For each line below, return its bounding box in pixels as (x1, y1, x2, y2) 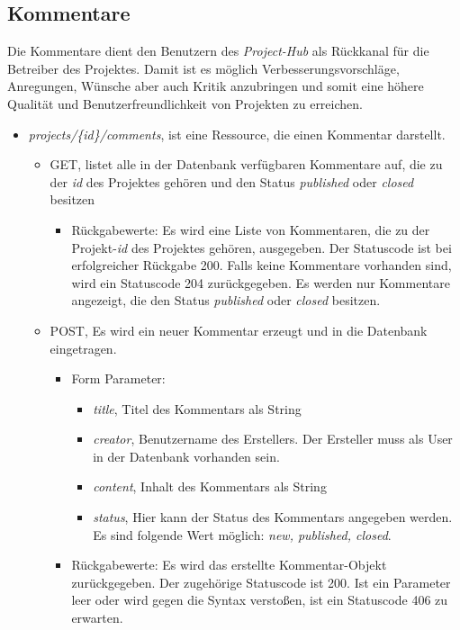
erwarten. (71, 608, 123, 627)
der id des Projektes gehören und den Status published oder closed (50, 172, 414, 191)
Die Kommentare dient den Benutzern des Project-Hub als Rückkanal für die (7, 41, 429, 60)
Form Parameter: (71, 369, 166, 388)
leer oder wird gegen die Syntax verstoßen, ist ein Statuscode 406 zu (71, 590, 448, 609)
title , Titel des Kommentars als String (93, 399, 302, 418)
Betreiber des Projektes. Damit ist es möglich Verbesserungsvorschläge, (7, 58, 400, 77)
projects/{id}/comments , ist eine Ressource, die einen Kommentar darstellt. (28, 124, 446, 143)
